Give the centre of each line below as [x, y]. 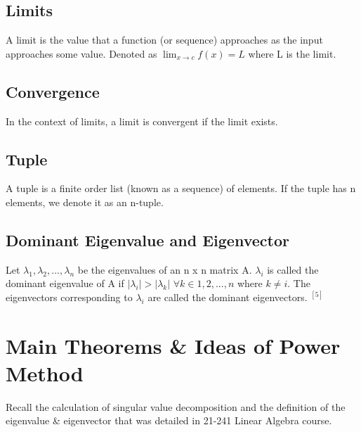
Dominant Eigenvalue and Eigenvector [147, 240]
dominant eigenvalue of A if [65, 283]
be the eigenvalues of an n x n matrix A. [165, 269]
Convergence [53, 91]
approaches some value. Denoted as [81, 53]
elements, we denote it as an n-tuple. [85, 202]
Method [45, 373]
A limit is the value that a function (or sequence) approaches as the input [164, 40]
